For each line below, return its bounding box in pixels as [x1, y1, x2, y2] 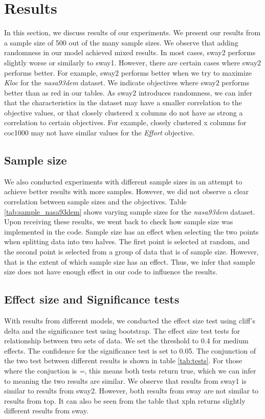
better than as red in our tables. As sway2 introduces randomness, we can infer [4, 87, 252, 98]
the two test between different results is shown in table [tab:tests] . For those [4, 355, 242, 366]
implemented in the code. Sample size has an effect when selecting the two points [4, 226, 259, 237]
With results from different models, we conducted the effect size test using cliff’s [4, 315, 255, 325]
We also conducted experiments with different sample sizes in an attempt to [4, 176, 242, 187]
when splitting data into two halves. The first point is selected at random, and [4, 236, 250, 247]
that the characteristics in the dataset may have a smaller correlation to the [4, 97, 242, 108]
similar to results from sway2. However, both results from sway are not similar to [4, 385, 259, 396]
